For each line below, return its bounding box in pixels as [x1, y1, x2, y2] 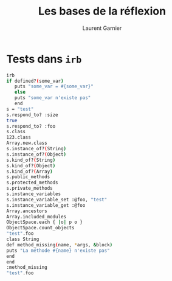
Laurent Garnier [82, 24, 122, 32]
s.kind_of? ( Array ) [6, 168, 53, 175]
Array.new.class [6, 140, 47, 147]
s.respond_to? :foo [6, 123, 56, 129]
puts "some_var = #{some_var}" [14, 83, 94, 89]
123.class [6, 134, 32, 140]
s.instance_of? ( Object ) [6, 151, 67, 158]
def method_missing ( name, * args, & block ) [6, 241, 113, 248]
